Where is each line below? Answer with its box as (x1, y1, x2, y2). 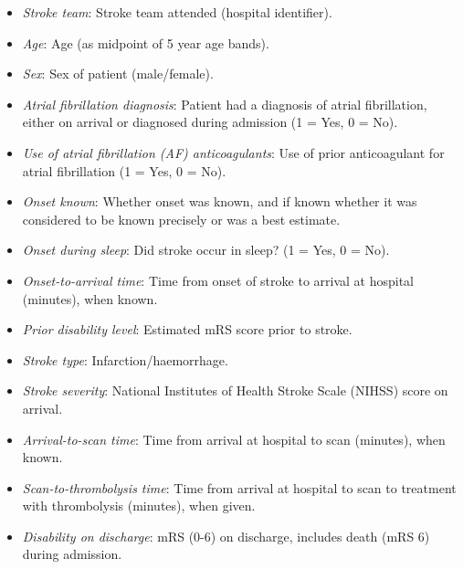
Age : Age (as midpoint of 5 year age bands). (22, 33, 269, 52)
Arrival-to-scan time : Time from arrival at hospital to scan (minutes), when (22, 429, 446, 448)
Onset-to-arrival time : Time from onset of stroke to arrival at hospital (22, 270, 414, 290)
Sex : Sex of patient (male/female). (22, 64, 214, 83)
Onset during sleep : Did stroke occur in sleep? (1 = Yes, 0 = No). (22, 240, 390, 259)
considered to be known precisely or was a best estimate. (22, 209, 341, 228)
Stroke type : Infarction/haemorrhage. (22, 350, 228, 369)
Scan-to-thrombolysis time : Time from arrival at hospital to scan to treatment (22, 478, 457, 497)
